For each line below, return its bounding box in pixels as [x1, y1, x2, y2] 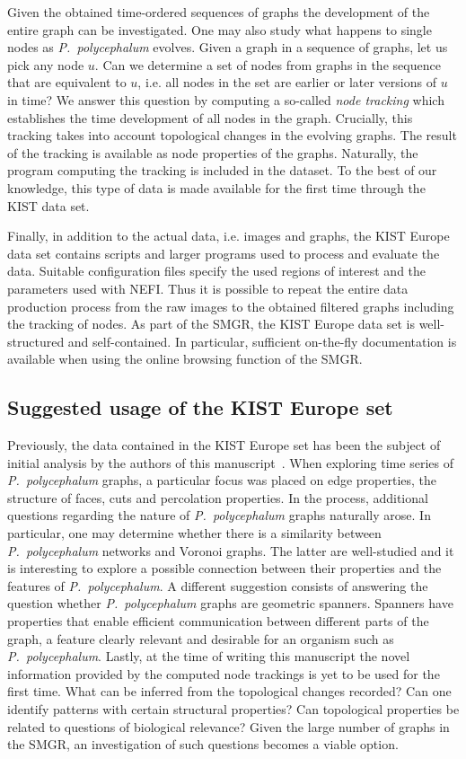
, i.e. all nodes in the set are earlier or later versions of [137, 73, 436, 92]
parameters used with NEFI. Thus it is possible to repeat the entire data [7, 278, 409, 297]
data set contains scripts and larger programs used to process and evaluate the [7, 243, 440, 262]
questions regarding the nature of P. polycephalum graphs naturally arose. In [7, 506, 431, 525]
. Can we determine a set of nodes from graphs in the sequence [94, 55, 441, 74]
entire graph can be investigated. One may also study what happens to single [7, 20, 432, 39]
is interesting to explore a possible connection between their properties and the [7, 559, 442, 578]
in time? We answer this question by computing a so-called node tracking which [7, 90, 444, 109]
